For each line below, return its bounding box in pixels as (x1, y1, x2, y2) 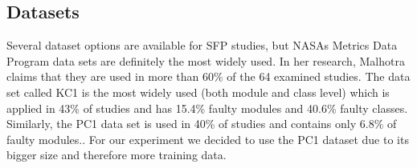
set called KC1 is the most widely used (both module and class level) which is (6, 83, 390, 100)
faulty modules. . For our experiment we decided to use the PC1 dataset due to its (6, 130, 409, 147)
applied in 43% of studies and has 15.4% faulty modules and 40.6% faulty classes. (6, 99, 408, 116)
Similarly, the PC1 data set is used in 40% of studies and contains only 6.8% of (6, 115, 397, 132)
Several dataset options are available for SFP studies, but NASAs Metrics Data (6, 37, 398, 54)
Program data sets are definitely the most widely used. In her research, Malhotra (6, 52, 405, 69)
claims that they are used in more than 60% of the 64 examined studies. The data (6, 68, 411, 85)
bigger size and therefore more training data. (6, 146, 227, 163)
